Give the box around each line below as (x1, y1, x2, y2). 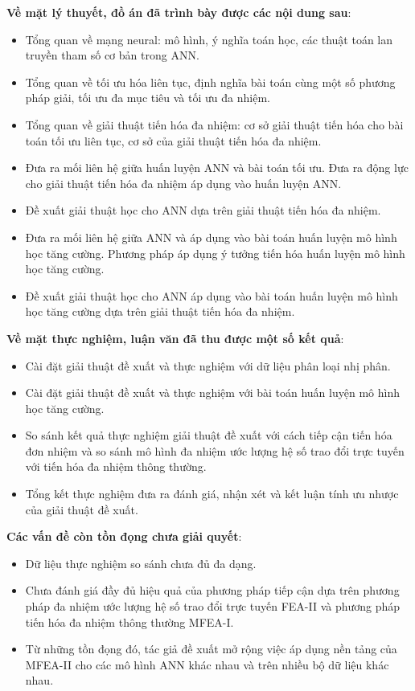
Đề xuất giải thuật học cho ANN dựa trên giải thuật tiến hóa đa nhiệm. (25, 202, 381, 219)
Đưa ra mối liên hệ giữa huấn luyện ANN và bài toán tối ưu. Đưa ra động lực (25, 159, 409, 176)
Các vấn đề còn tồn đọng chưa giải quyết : (6, 528, 242, 545)
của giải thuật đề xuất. (25, 501, 138, 517)
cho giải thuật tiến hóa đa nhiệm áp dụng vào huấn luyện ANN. (25, 174, 342, 191)
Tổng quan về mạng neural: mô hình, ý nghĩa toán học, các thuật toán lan (25, 31, 393, 47)
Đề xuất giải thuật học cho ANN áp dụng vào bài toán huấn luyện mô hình (25, 287, 398, 304)
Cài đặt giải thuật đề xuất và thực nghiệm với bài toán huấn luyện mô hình (25, 384, 400, 401)
